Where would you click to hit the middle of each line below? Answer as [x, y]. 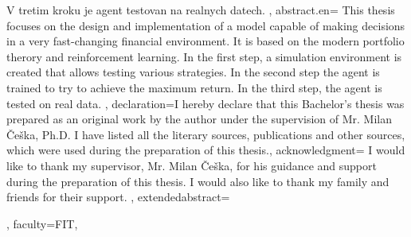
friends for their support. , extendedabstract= [118, 197]
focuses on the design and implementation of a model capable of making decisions [206, 25]
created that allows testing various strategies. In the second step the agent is [193, 72]
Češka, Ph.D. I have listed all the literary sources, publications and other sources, [206, 134]
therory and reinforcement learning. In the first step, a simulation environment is [204, 56]
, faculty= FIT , [42, 223]
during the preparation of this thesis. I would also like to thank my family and [198, 181]
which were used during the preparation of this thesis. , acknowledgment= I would [206, 150]
